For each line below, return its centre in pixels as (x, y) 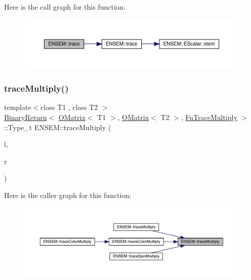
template (18, 107)
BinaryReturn (26, 117)
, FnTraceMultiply (209, 117)
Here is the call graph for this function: (65, 7)
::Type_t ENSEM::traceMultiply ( (58, 127)
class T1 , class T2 (69, 107)
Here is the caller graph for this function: (68, 195)
